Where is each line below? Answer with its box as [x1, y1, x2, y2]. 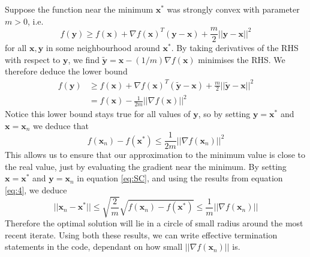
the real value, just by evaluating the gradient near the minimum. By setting [5, 160, 287, 172]
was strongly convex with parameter [167, 3, 300, 15]
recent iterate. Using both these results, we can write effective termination [5, 228, 278, 241]
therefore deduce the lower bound [5, 65, 128, 77]
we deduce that [32, 119, 89, 132]
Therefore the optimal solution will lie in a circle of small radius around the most [5, 217, 303, 229]
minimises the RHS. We [198, 53, 285, 65]
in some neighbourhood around [46, 41, 160, 54]
